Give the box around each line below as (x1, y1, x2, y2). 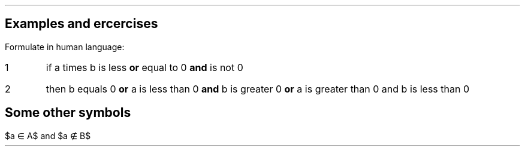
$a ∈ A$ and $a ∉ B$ (5, 130, 91, 141)
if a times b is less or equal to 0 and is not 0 (46, 61, 243, 73)
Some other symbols (5, 105, 131, 121)
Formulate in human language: (5, 41, 125, 52)
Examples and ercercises (5, 16, 158, 32)
